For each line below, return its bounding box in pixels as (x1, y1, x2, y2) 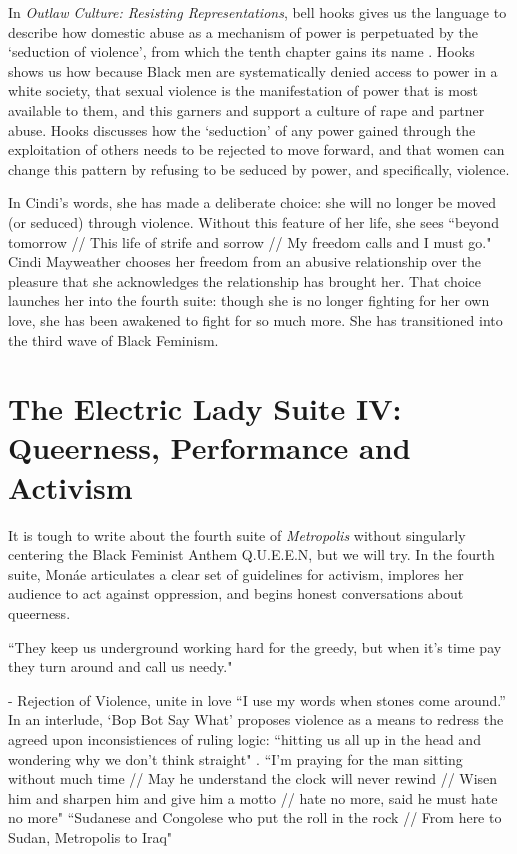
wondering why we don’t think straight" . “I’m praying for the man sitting (8, 748, 463, 769)
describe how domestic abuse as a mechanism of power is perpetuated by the (8, 21, 478, 42)
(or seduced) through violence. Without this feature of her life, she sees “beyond (8, 211, 499, 232)
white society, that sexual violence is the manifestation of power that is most (8, 80, 478, 101)
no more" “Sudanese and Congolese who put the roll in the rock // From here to (8, 807, 502, 828)
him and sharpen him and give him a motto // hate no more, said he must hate (8, 787, 498, 808)
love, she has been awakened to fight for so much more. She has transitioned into (8, 309, 503, 330)
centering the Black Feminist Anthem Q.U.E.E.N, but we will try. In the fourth (8, 544, 495, 565)
